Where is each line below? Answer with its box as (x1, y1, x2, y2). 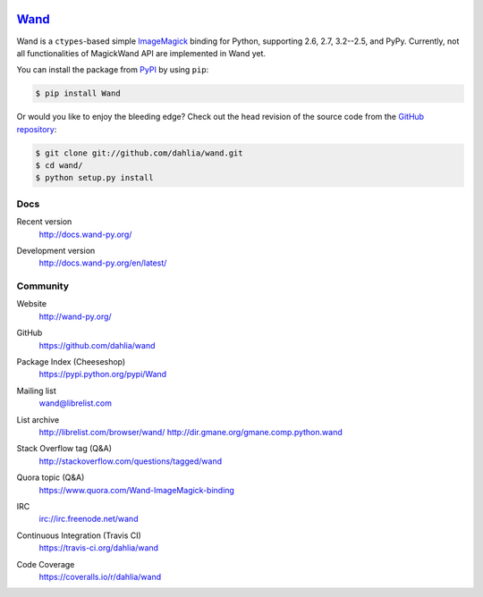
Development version (16, 245, 96, 256)
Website (16, 298, 47, 309)
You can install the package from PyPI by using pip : (16, 64, 209, 75)
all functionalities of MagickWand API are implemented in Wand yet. (16, 47, 267, 58)
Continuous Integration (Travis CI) (16, 530, 142, 541)
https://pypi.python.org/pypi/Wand (38, 369, 167, 380)
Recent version (16, 216, 72, 227)
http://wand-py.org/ (38, 311, 112, 322)
